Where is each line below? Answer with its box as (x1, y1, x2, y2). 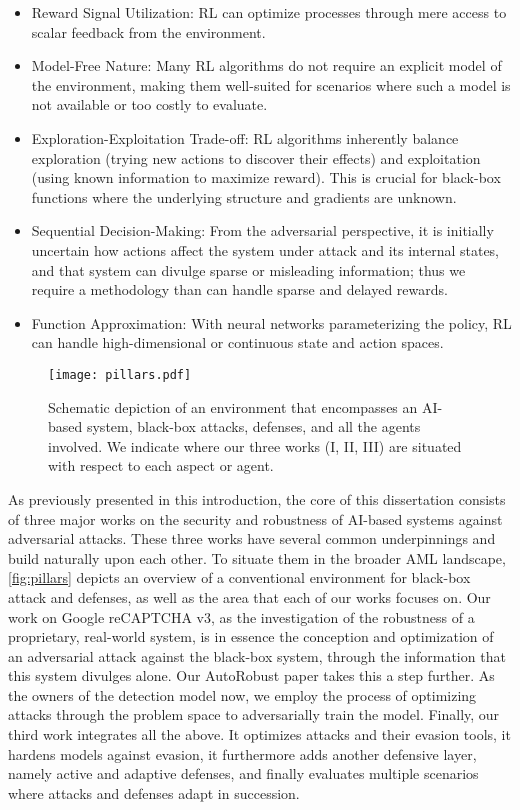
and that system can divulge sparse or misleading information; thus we (31, 259, 466, 280)
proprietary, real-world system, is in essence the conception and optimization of (8, 626, 494, 647)
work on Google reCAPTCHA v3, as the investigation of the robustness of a (8, 606, 475, 627)
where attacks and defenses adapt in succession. (8, 782, 300, 803)
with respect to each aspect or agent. (48, 455, 274, 476)
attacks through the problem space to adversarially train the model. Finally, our (8, 704, 500, 725)
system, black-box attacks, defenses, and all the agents (86, 416, 421, 437)
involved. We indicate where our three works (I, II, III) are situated (48, 435, 462, 456)
